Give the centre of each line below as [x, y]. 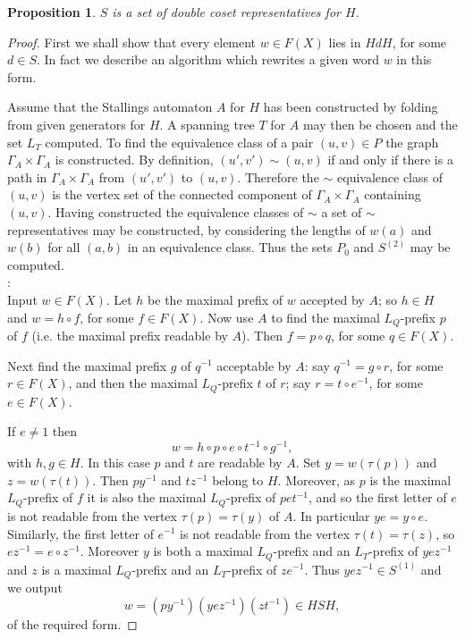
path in [27, 177]
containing [393, 194]
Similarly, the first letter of [80, 533]
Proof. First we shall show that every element [132, 42]
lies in [345, 42]
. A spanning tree [207, 124]
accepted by [332, 299]
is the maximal [410, 479]
